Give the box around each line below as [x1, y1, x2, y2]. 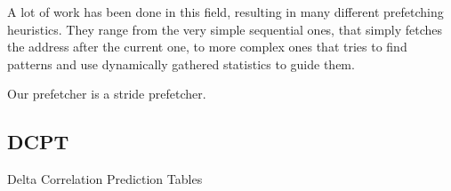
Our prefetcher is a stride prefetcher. [7, 84, 206, 103]
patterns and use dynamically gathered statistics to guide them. [7, 54, 355, 73]
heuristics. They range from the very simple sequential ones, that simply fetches [7, 20, 443, 38]
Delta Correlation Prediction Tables [7, 170, 203, 188]
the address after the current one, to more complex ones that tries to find [7, 37, 407, 56]
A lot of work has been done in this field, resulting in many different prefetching [7, 3, 444, 20]
